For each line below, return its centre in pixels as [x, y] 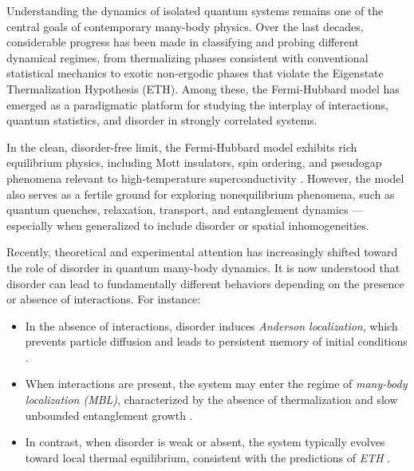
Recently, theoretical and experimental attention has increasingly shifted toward [202, 252]
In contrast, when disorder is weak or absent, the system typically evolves [205, 442]
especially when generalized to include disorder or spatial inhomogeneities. [188, 225]
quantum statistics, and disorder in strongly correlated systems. [162, 120]
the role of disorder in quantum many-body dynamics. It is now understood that [203, 267]
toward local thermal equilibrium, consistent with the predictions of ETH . [208, 457]
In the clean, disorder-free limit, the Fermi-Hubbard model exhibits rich [182, 146]
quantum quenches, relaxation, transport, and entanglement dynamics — [185, 210]
